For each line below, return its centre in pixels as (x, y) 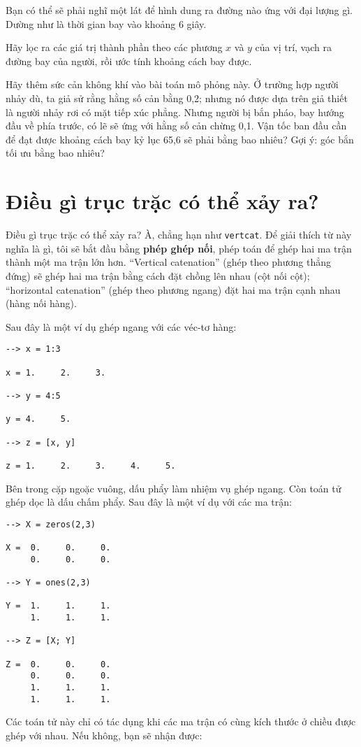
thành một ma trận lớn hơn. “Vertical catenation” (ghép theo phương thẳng (169, 262)
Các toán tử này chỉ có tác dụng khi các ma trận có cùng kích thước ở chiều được (181, 721)
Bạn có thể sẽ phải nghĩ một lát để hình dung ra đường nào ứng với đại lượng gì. (179, 10)
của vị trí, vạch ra (293, 47)
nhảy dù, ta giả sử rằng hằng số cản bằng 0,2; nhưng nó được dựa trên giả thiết (177, 98)
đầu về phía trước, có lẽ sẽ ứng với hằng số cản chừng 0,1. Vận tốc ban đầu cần (176, 126)
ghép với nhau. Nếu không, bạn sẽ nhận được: (104, 735)
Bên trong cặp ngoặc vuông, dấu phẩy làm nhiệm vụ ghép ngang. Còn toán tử (174, 488)
